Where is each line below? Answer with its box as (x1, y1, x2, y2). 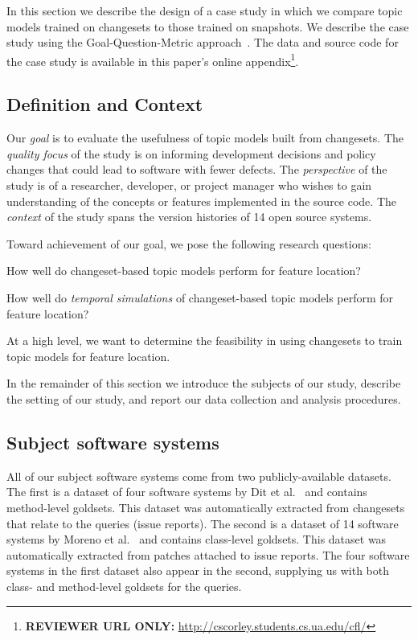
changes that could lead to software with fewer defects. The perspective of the (6, 161, 387, 178)
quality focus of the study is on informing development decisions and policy (6, 145, 376, 162)
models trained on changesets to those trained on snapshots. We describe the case (6, 18, 409, 35)
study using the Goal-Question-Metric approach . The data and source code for (6, 34, 399, 51)
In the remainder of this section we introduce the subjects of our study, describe (6, 375, 401, 392)
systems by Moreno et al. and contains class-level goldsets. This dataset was (6, 531, 387, 548)
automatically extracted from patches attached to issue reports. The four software (6, 546, 410, 563)
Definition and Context (6, 92, 203, 117)
